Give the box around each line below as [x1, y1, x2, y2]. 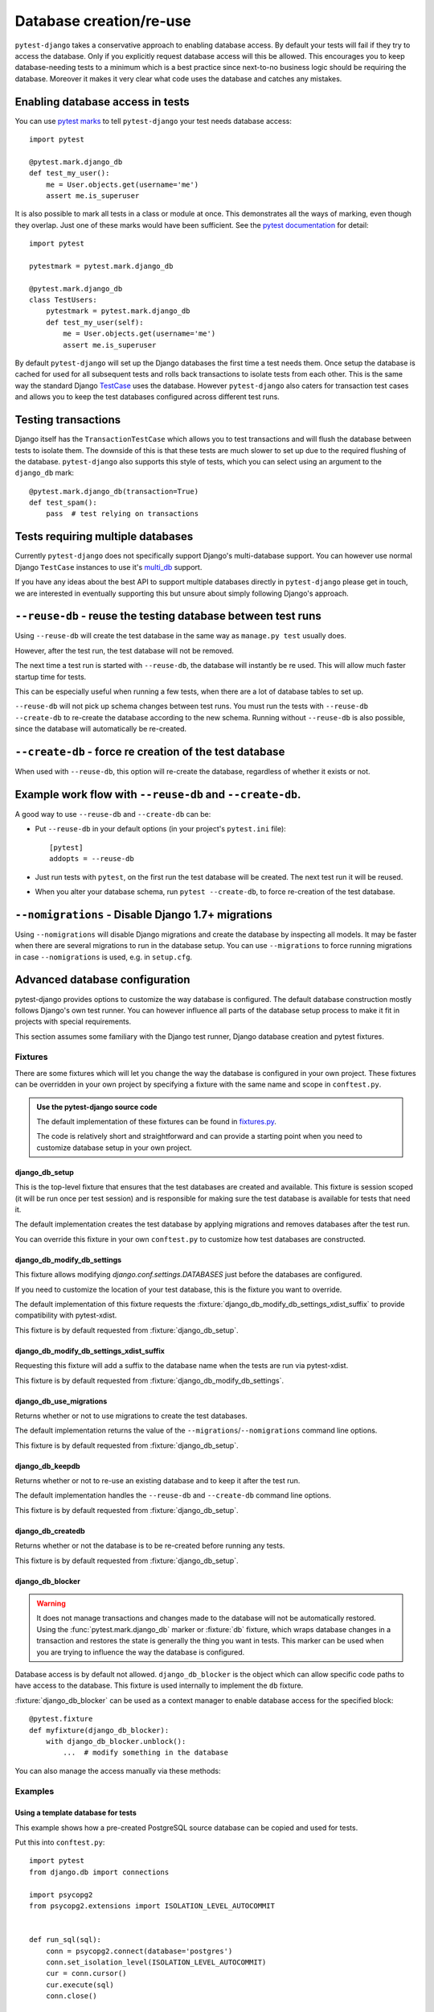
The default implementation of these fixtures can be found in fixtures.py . [36, 1117, 277, 1127]
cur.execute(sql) [45, 1980, 114, 1989]
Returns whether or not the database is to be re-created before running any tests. [14, 1541, 285, 1551]
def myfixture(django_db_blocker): [29, 1725, 170, 1734]
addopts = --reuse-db [49, 854, 134, 864]
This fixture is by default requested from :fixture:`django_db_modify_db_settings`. [14, 1375, 285, 1385]
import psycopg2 [29, 1890, 93, 1899]
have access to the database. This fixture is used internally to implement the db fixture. [14, 1680, 304, 1690]
